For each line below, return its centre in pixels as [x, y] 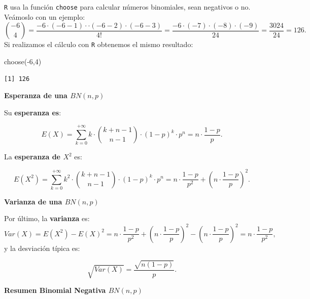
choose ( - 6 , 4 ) [23, 61]
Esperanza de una [36, 95]
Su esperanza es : [33, 112]
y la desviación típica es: [42, 248]
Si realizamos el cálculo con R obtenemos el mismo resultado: [99, 44]
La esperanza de [32, 157]
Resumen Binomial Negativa [55, 290]
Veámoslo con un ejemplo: [45, 16]
